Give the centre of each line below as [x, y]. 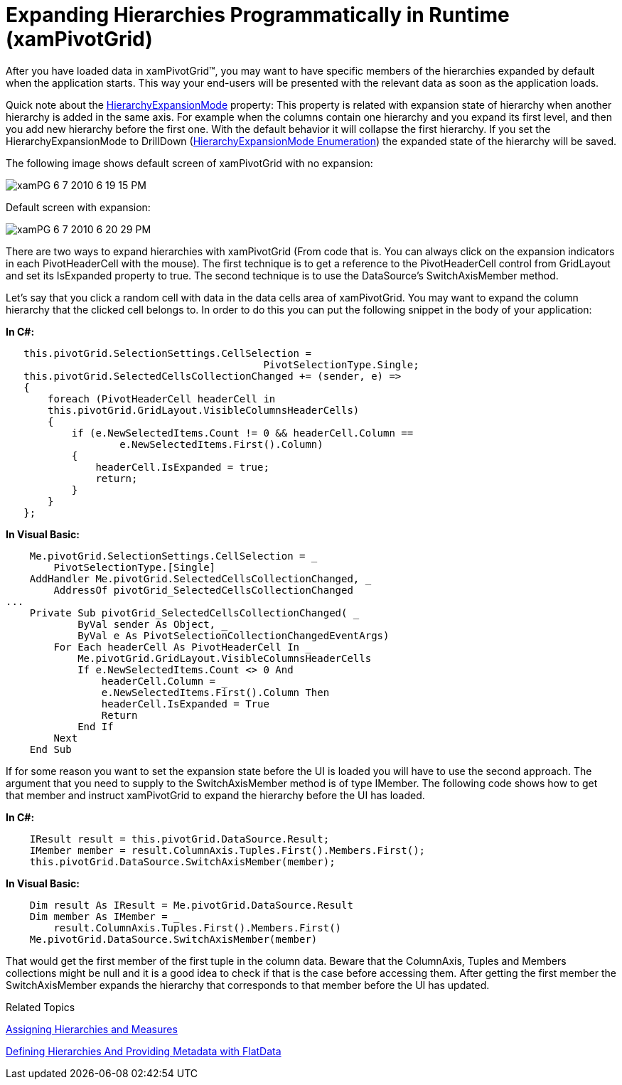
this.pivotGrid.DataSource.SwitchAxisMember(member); [182, 861]
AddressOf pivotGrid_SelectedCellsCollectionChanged [203, 590]
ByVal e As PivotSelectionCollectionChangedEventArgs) [234, 635]
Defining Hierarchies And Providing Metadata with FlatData [144, 1051]
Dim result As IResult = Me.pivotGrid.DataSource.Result [191, 905]
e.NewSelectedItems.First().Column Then [215, 692]
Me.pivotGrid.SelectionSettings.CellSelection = [167, 556]
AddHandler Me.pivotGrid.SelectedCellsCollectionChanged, [194, 578]
